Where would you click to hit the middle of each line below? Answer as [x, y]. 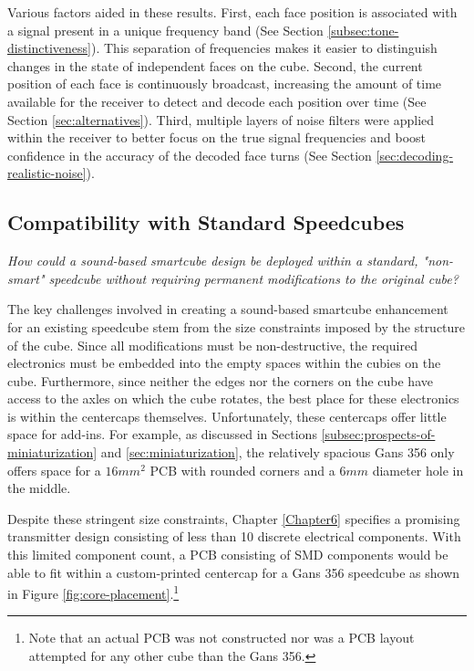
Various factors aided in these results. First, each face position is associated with [232, 12]
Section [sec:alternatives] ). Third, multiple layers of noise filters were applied [221, 119]
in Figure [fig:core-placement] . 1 [93, 592]
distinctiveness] [50, 48]
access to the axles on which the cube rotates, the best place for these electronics [233, 398]
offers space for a [54, 470]
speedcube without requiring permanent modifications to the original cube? [253, 278]
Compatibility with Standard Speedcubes [206, 222]
